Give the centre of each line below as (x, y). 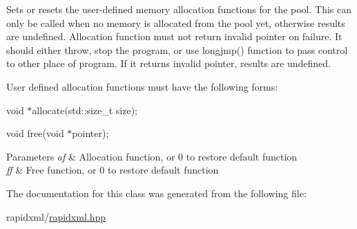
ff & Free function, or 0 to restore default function (113, 170)
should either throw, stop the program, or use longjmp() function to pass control (177, 49)
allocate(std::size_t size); (85, 110)
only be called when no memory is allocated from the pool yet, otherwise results (176, 22)
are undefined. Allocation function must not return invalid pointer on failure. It (174, 36)
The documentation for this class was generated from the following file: (156, 193)
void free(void (35, 133)
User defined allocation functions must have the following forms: (142, 86)
